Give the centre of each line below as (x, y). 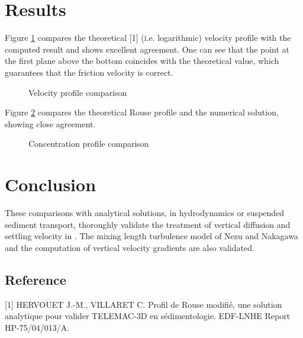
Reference (36, 279)
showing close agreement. (50, 123)
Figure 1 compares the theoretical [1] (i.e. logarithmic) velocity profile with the (148, 38)
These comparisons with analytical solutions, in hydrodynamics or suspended (145, 213)
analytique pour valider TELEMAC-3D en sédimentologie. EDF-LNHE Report (148, 316)
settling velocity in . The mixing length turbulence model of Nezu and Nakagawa (151, 236)
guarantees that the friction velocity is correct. (89, 72)
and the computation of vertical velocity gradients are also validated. (130, 247)
